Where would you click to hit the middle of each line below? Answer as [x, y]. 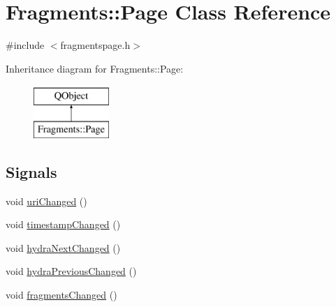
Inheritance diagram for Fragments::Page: [95, 68]
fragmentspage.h [95, 45]
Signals [31, 171]
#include [25, 45]
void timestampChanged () [63, 224]
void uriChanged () [46, 201]
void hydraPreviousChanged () [71, 271]
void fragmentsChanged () [61, 295]
